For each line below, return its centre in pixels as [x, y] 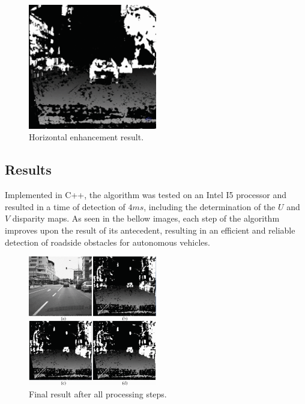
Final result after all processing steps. [98, 393]
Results [28, 169]
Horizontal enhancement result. [86, 137]
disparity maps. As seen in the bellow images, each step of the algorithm [146, 218]
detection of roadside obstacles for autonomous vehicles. [107, 242]
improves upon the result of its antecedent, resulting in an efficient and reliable [150, 230]
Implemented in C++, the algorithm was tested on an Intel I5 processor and [146, 195]
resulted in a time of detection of [65, 206]
